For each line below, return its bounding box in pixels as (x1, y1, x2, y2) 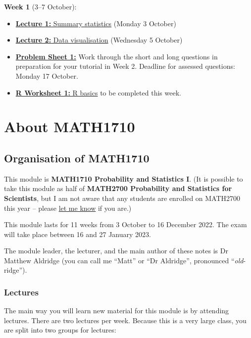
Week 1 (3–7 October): (4, 1, 77, 11)
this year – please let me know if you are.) (4, 202, 132, 213)
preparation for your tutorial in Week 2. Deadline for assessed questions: (15, 61, 235, 71)
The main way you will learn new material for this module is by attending (4, 305, 229, 316)
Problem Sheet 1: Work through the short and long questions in (15, 51, 218, 61)
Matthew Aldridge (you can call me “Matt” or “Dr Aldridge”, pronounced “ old (4, 255, 244, 265)
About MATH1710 (4, 116, 135, 137)
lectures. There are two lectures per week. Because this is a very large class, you (4, 315, 247, 325)
